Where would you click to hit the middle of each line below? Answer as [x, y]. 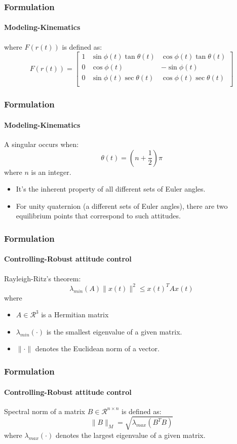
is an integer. [51, 172]
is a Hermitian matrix [75, 314]
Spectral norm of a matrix [45, 411]
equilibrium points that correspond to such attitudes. [98, 216]
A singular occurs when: [42, 144]
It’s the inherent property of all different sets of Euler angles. [111, 189]
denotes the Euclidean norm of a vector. [97, 348]
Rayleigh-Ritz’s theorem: [43, 278]
